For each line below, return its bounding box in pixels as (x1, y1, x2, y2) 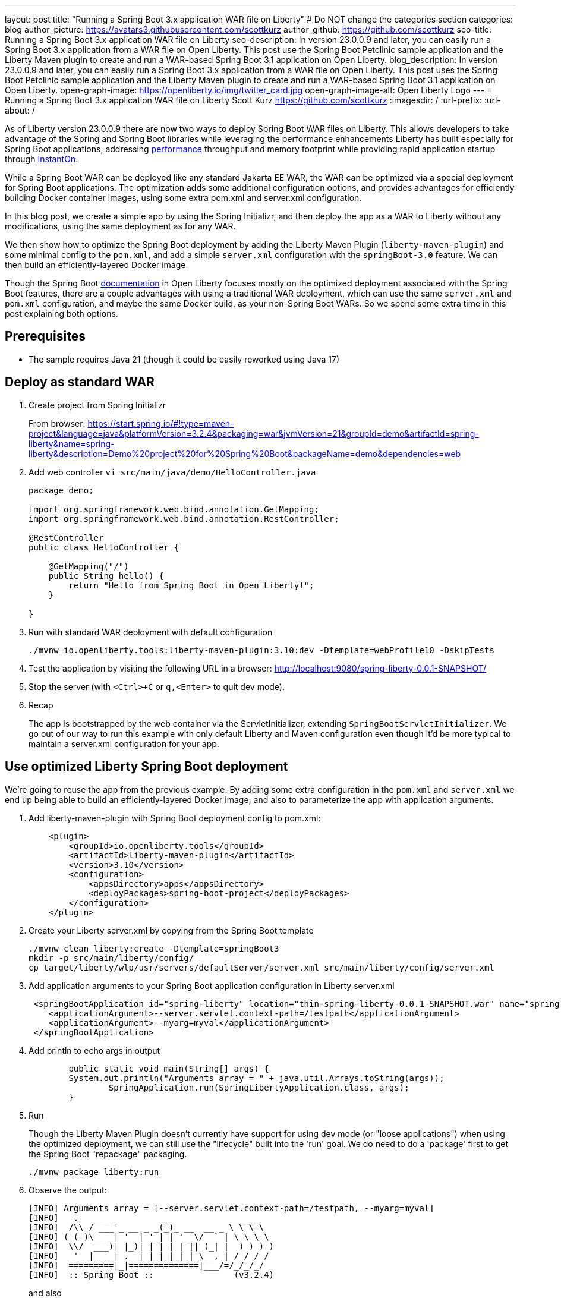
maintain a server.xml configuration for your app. (29, 738, 219, 749)
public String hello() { (48, 571, 164, 581)
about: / (5, 105, 35, 115)
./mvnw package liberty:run (29, 1167, 159, 1177)
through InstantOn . (5, 154, 78, 164)
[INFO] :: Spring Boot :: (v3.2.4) (29, 1269, 275, 1280)
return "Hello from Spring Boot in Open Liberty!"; (68, 580, 314, 590)
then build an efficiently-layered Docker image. (5, 260, 188, 270)
